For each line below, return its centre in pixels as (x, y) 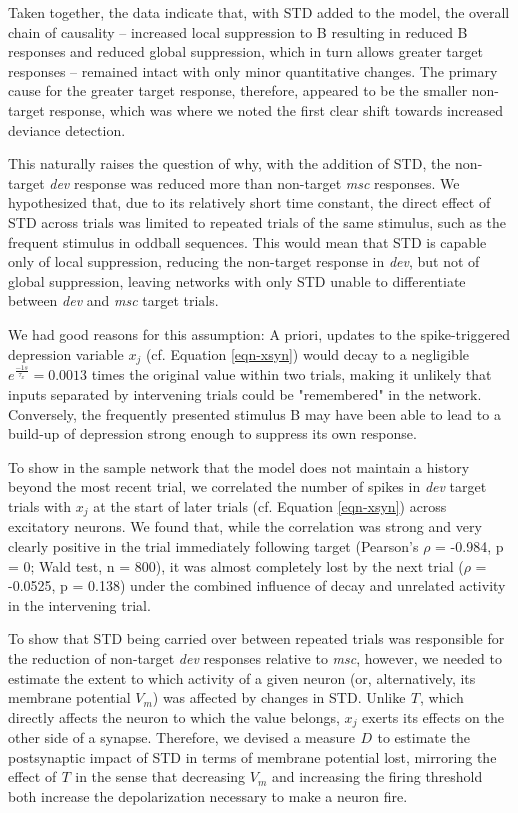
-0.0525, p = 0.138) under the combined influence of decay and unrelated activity (257, 585)
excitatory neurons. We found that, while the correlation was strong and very (245, 526)
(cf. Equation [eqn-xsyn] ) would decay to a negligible (307, 353)
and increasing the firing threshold (377, 776)
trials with (40, 505)
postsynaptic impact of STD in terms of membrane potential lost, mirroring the (252, 756)
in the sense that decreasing (160, 776)
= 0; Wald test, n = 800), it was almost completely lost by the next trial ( (236, 565)
